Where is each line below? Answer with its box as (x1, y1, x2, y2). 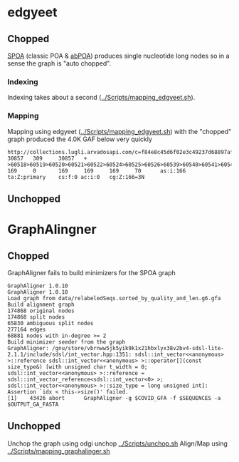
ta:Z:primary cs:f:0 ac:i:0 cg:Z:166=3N (7, 173, 144, 180)
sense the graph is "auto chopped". (7, 59, 112, 68)
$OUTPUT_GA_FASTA (7, 401, 59, 408)
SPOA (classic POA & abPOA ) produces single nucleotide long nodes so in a (7, 51, 230, 60)
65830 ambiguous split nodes (7, 319, 94, 327)
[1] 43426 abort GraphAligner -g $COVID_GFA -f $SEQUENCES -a (7, 394, 221, 401)
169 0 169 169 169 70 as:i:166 (7, 167, 186, 175)
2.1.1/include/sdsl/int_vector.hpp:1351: (7, 351, 132, 358)
